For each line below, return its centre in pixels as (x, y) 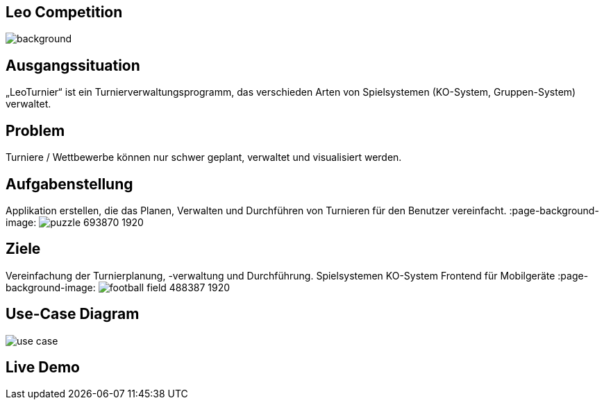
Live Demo (43, 368)
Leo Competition (64, 12)
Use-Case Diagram (73, 314)
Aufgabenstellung (69, 184)
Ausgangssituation (73, 65)
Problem (35, 130)
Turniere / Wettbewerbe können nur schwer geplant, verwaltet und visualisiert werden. (204, 157)
